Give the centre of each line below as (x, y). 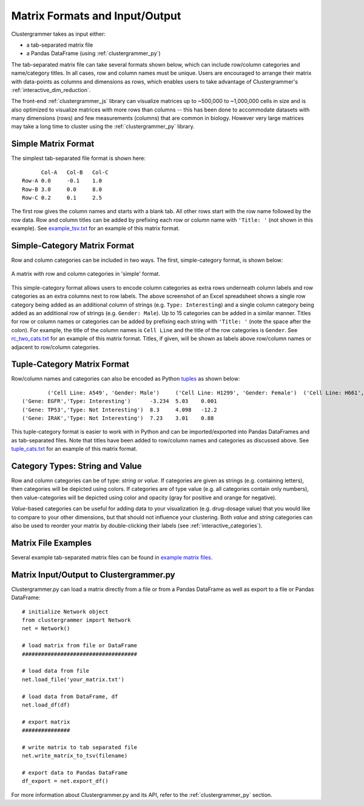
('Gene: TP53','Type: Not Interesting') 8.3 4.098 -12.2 (120, 410)
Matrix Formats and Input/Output (96, 16)
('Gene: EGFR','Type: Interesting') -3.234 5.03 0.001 (120, 401)
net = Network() (46, 628)
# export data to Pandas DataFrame (75, 773)
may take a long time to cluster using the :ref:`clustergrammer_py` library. (103, 127)
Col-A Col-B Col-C (75, 172)
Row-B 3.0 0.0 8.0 (62, 189)
